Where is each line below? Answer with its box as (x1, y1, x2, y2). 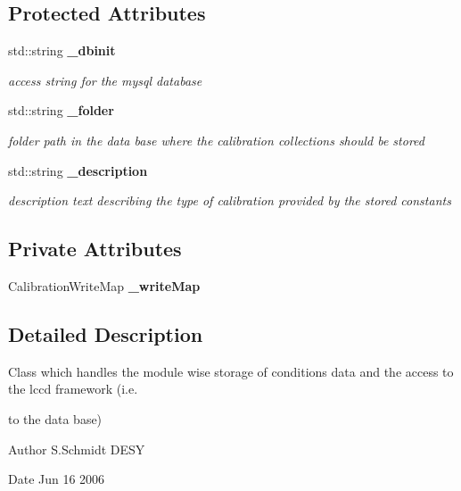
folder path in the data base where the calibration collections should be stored (8, 130, 424, 149)
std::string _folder (8, 101, 114, 120)
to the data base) (8, 409, 103, 428)
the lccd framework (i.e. (8, 379, 138, 398)
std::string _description (8, 161, 148, 179)
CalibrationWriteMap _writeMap (8, 276, 201, 295)
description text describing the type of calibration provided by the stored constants (8, 191, 451, 210)
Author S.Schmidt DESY (8, 439, 145, 458)
